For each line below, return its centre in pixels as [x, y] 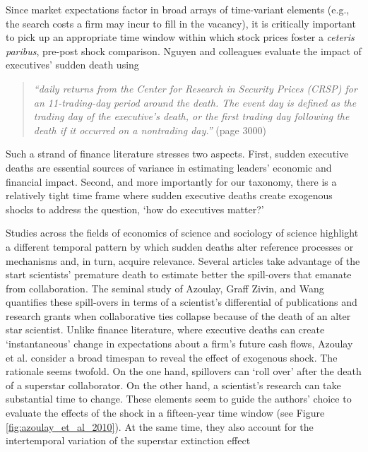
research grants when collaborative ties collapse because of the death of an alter [178, 315]
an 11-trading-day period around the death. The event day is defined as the [195, 102]
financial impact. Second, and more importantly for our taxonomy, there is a [171, 181]
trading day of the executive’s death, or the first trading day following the [191, 116]
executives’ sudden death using [72, 65]
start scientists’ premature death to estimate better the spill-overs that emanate [179, 274]
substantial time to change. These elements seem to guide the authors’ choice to [179, 399]
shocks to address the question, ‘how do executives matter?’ [135, 209]
